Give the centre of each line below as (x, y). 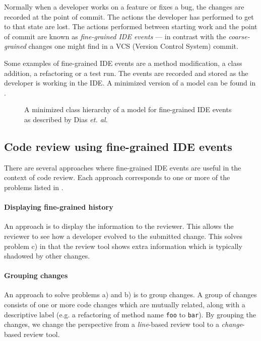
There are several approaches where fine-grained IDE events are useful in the (123, 167)
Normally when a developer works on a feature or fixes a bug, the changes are (124, 7)
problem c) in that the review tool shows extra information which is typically (123, 246)
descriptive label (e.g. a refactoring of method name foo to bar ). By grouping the (130, 314)
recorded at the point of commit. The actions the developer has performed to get (129, 16)
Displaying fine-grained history (59, 207)
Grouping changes (36, 275)
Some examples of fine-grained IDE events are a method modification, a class (123, 63)
